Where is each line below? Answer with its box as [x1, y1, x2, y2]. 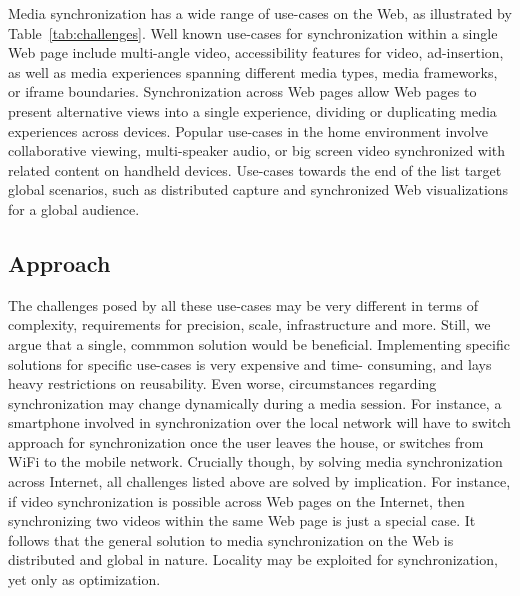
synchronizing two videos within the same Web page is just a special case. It [8, 510, 476, 531]
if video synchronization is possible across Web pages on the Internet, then [8, 490, 465, 511]
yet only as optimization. [8, 569, 161, 590]
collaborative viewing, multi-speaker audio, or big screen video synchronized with [8, 140, 506, 161]
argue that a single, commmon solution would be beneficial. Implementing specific [8, 333, 510, 354]
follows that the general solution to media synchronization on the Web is [8, 529, 454, 550]
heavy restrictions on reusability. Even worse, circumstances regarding [8, 373, 437, 394]
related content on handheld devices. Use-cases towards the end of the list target [8, 159, 502, 180]
